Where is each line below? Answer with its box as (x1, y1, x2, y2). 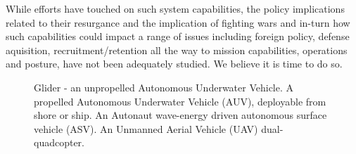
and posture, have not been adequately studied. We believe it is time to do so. (6, 56, 343, 71)
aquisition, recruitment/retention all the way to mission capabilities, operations (6, 42, 348, 57)
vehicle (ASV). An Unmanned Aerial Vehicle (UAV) (34, 121, 258, 136)
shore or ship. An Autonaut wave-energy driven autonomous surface (34, 108, 327, 122)
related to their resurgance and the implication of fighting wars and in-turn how (6, 15, 350, 30)
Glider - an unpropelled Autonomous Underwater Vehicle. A (34, 79, 294, 94)
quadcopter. (34, 135, 85, 150)
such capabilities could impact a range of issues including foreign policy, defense (6, 29, 350, 44)
